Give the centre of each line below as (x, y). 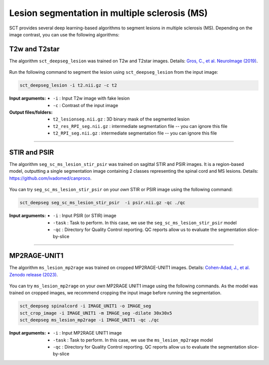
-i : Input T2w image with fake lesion (91, 98)
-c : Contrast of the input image (86, 105)
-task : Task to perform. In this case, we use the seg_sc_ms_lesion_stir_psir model (145, 223)
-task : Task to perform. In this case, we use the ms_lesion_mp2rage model (133, 340)
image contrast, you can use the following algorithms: (64, 34)
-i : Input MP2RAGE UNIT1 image (87, 333)
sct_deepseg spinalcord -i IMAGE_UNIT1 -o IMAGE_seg (85, 306)
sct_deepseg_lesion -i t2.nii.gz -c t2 (68, 85)
